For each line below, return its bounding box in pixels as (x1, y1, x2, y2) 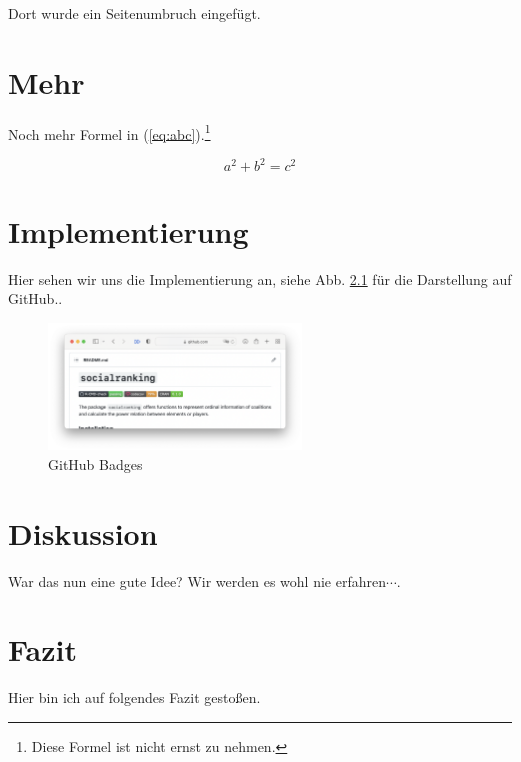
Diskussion (8, 512, 158, 553)
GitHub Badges (48, 453, 143, 474)
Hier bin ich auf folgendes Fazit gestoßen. (8, 687, 261, 708)
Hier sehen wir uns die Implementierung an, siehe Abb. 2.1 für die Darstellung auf (8, 268, 512, 289)
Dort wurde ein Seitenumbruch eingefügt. (8, 3, 261, 23)
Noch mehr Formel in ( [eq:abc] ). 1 (8, 120, 211, 144)
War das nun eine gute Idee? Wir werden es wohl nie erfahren (8, 570, 386, 591)
